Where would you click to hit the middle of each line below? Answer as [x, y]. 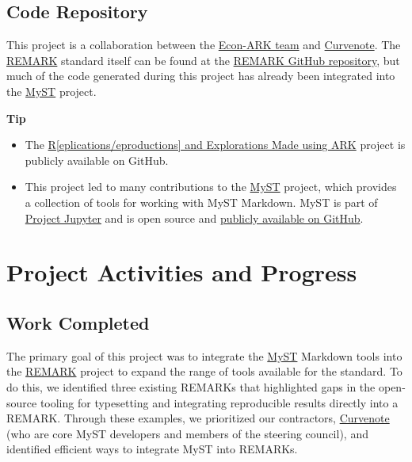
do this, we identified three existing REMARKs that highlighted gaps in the [191, 386]
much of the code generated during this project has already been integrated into [201, 76]
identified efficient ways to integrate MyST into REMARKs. [152, 449]
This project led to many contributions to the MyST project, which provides [211, 187]
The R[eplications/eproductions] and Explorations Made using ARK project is [215, 145]
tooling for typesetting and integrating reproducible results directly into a [219, 402]
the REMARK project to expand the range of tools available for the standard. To [204, 371]
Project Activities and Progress [182, 272]
